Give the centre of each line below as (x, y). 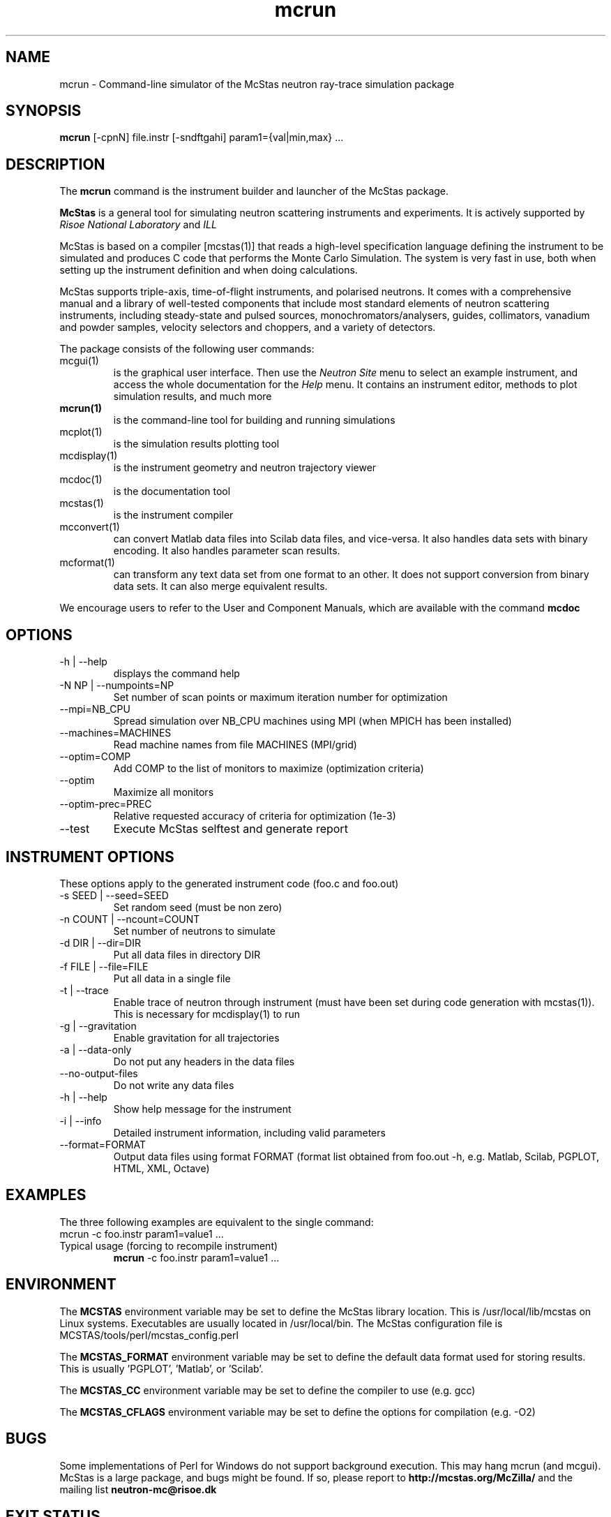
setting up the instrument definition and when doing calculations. (209, 270)
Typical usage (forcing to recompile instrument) (169, 1245)
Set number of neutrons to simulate (195, 931)
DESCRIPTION (55, 164)
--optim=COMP (95, 757)
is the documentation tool (172, 491)
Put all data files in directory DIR (187, 954)
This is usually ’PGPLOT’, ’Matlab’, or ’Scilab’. (161, 1368)
